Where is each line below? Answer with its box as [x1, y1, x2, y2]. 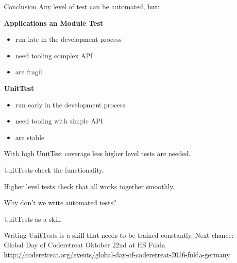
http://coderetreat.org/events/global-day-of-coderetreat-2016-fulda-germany [4, 249, 230, 259]
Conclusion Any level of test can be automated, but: [4, 1, 160, 11]
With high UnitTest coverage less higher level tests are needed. [4, 148, 191, 158]
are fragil [15, 67, 42, 77]
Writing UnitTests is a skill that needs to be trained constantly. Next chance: [4, 230, 234, 240]
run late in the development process [15, 34, 122, 44]
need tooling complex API [15, 50, 93, 60]
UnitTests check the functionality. [4, 164, 104, 175]
